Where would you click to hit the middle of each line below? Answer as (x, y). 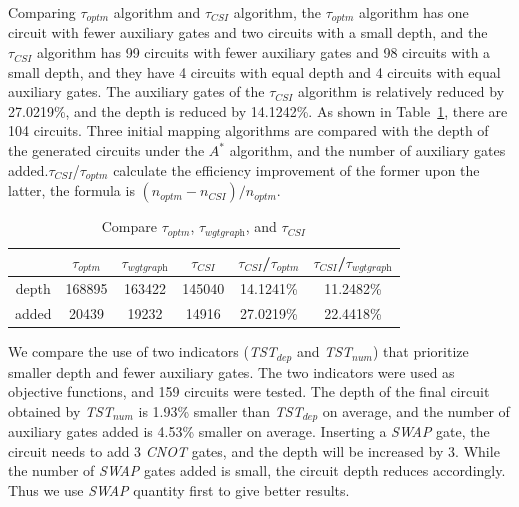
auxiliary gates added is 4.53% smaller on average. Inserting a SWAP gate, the (249, 431)
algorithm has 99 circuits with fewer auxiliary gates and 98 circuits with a (263, 52)
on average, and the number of (416, 410)
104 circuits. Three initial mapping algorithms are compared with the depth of (248, 130)
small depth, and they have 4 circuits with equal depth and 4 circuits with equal (254, 71)
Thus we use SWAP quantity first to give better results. (179, 490)
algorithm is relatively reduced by (401, 91)
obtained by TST (60, 410)
